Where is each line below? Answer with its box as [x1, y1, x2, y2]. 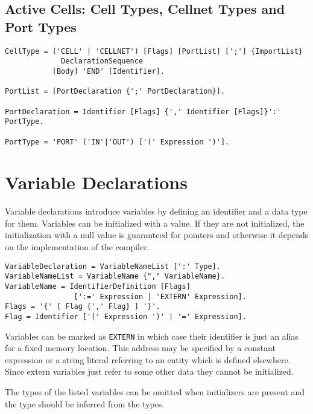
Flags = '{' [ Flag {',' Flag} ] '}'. [5, 302, 160, 311]
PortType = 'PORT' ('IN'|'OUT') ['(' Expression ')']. [5, 137, 230, 146]
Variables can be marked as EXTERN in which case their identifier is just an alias [5, 329, 299, 342]
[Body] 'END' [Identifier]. [52, 66, 165, 76]
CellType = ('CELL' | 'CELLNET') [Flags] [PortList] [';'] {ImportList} [5, 47, 303, 56]
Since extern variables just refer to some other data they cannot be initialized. [5, 365, 294, 378]
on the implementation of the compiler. [5, 241, 150, 253]
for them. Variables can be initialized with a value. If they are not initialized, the [5, 216, 305, 229]
